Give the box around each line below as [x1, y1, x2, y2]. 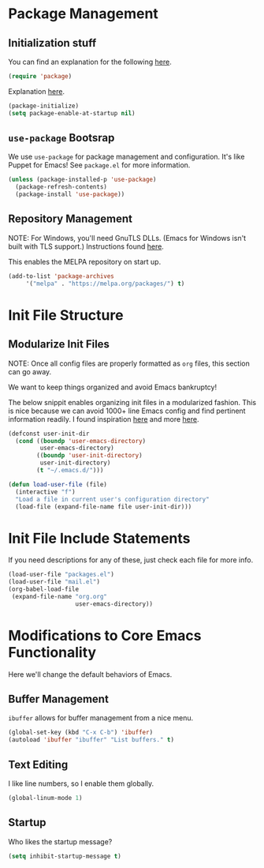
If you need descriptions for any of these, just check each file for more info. [8, 555, 254, 565]
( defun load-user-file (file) [8, 480, 108, 488]
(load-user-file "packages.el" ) [8, 570, 114, 579]
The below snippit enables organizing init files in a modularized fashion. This [8, 397, 257, 407]
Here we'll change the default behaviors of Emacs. [8, 669, 173, 679]
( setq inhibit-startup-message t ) [8, 852, 122, 860]
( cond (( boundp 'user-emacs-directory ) [15, 437, 147, 445]
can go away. [8, 366, 52, 376]
